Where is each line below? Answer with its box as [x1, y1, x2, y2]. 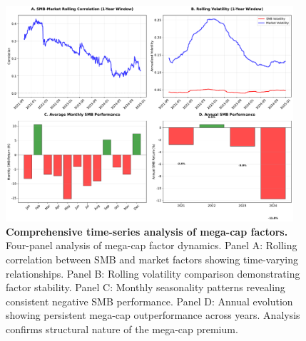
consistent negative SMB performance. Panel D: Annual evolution [6, 293, 293, 308]
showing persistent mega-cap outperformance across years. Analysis [6, 308, 300, 322]
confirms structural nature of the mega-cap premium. [6, 322, 238, 337]
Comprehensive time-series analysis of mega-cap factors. [6, 224, 288, 238]
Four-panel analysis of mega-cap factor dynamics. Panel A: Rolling [6, 238, 297, 253]
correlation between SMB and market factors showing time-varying [6, 252, 299, 267]
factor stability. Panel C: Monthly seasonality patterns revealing [6, 280, 285, 295]
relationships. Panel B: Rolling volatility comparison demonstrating [6, 266, 300, 280]
